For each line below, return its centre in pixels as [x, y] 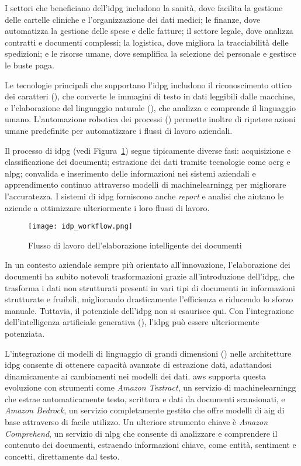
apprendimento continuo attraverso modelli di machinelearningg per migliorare [146, 184]
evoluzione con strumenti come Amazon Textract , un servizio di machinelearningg [150, 387]
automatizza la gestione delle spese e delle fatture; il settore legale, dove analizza [149, 31]
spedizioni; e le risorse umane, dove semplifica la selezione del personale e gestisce [150, 53]
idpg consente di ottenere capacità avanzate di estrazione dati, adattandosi [139, 365]
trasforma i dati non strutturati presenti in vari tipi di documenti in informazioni [150, 287]
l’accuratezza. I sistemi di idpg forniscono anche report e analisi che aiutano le [144, 196]
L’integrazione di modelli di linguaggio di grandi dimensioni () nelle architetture [148, 353]
